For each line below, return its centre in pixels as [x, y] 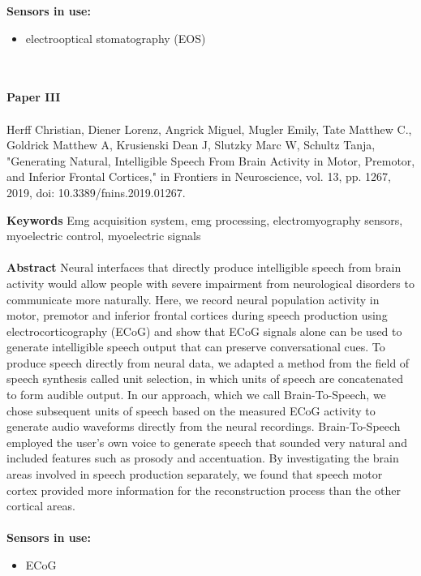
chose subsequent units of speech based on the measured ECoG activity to [191, 410]
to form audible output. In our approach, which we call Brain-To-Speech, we [196, 395]
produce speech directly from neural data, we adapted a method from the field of [208, 362]
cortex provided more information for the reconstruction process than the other [204, 490]
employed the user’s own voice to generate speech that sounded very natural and [207, 442]
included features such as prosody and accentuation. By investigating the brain [203, 458]
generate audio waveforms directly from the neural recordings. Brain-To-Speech [204, 426]
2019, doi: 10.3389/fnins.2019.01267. [96, 192]
